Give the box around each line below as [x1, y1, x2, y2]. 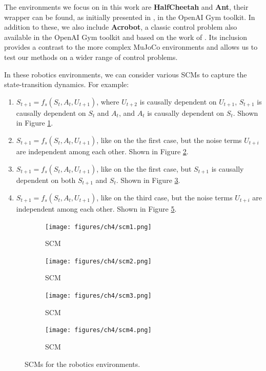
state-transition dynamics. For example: [4, 79, 129, 90]
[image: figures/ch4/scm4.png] [45, 326, 152, 334]
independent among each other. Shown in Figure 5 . [16, 203, 177, 214]
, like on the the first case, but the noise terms [96, 134, 242, 145]
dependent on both [16, 174, 76, 185]
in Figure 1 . [16, 117, 53, 128]
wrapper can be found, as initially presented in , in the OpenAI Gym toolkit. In [4, 11, 255, 22]
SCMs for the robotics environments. [25, 358, 140, 369]
